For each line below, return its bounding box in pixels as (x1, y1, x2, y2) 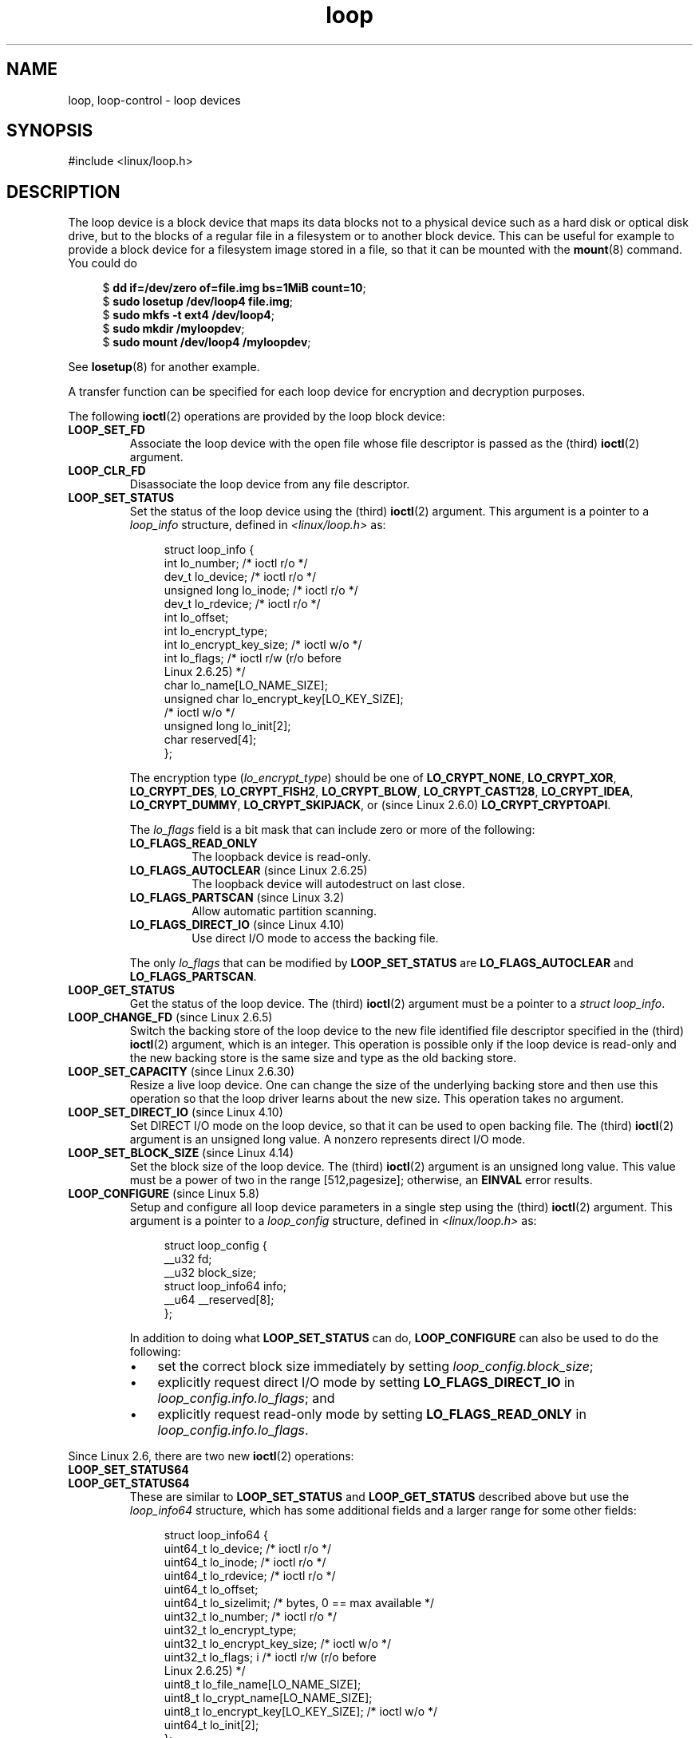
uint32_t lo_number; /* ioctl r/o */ (164, 1610, 337, 1624)
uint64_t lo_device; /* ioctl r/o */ (164, 1542, 332, 1556)
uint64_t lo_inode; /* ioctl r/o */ (164, 1555, 326, 1570)
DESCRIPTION (6, 181, 120, 202)
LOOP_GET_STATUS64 (68, 1476, 190, 1491)
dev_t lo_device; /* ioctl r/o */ (164, 570, 317, 584)
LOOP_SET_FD (68, 423, 145, 437)
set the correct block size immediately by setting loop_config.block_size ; (157, 1358, 594, 1375)
